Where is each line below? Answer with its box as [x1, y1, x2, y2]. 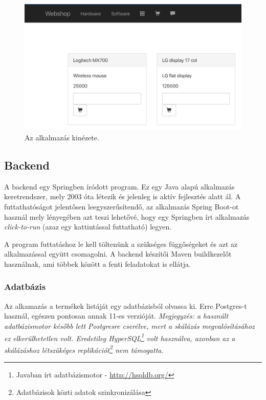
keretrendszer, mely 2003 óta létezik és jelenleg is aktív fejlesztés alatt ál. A [4, 191, 241, 202]
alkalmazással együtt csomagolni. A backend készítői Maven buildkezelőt [4, 248, 232, 259]
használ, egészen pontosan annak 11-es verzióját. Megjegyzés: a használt [4, 310, 229, 321]
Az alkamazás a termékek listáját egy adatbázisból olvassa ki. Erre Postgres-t [4, 300, 247, 311]
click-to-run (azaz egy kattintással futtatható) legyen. [4, 221, 172, 232]
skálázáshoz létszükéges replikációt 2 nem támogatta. [4, 343, 164, 355]
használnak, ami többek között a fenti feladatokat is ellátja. [4, 258, 191, 269]
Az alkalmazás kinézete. [25, 132, 99, 142]
